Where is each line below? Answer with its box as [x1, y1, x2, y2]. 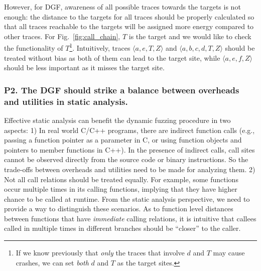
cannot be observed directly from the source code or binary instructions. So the [4, 154, 248, 165]
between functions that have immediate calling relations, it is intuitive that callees [4, 213, 256, 223]
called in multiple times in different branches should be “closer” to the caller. [4, 223, 241, 233]
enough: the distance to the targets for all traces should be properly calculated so [4, 11, 254, 22]
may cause [213, 247, 245, 258]
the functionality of [4, 43, 63, 53]
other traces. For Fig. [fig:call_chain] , [4, 31, 120, 41]
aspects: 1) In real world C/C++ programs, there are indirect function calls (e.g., [4, 124, 255, 135]
